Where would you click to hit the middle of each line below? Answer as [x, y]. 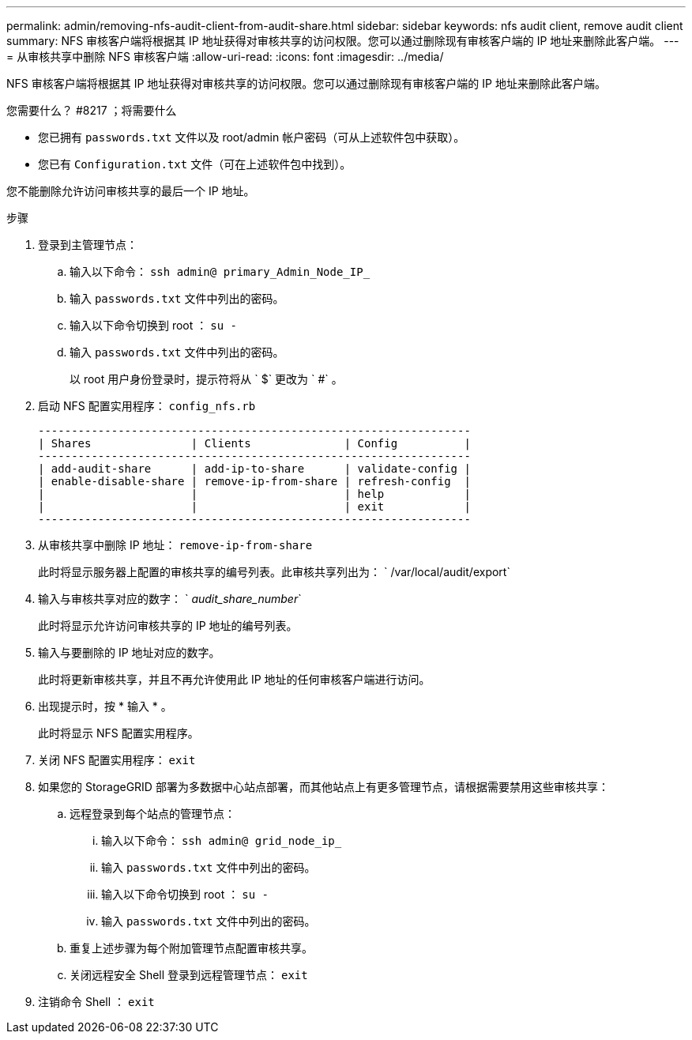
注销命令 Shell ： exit [96, 1002]
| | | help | [254, 494]
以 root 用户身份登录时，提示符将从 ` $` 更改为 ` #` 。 [206, 379]
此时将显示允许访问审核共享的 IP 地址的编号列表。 [168, 626]
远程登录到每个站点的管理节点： [152, 814]
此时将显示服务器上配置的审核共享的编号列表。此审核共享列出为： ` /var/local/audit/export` [274, 572]
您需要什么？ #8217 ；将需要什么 [92, 110]
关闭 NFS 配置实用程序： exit [117, 760]
